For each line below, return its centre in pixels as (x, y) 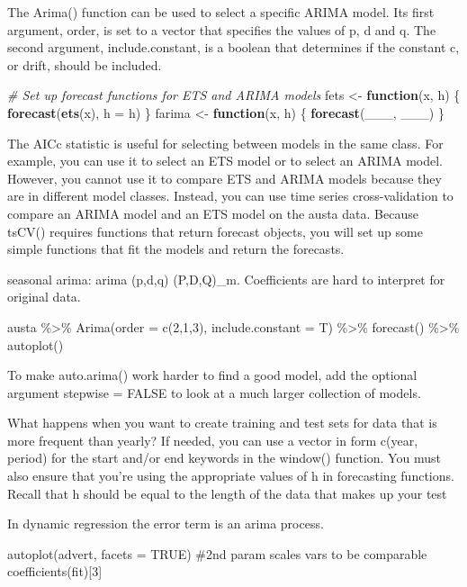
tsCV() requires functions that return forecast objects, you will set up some (215, 231)
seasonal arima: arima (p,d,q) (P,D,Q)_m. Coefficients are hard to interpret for (226, 279)
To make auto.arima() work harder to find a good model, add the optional (212, 375)
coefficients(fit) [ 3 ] (55, 571)
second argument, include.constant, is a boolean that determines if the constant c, (233, 47)
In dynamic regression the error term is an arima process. (166, 524)
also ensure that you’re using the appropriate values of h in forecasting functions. (231, 476)
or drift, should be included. (85, 64)
